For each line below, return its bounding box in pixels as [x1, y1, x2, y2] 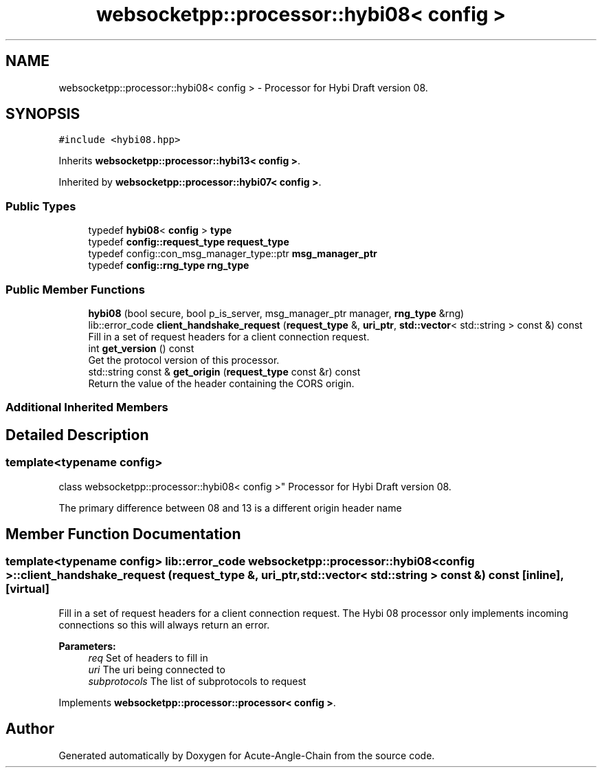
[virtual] [5, 582, 49, 596]
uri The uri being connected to [88, 663, 225, 675]
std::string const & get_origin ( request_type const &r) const [88, 365, 361, 378]
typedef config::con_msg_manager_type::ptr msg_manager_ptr [88, 248, 377, 260]
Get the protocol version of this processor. [88, 353, 280, 366]
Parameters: [58, 640, 116, 652]
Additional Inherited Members [5, 400, 168, 415]
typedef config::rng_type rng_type [88, 259, 249, 272]
